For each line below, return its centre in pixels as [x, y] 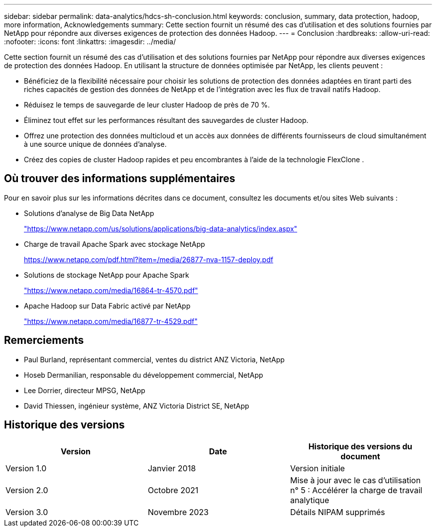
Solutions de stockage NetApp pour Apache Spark [107, 275]
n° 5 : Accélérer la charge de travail [356, 490]
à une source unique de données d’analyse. [95, 144]
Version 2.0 [27, 490]
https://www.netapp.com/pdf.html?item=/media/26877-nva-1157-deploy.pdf [149, 259]
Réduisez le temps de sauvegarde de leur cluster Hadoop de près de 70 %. [147, 105]
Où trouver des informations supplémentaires [120, 179]
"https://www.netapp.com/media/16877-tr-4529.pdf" [111, 321]
